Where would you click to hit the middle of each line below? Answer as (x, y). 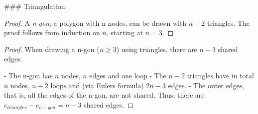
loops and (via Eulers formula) (97, 85)
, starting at (125, 32)
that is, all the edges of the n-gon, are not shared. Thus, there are (104, 95)
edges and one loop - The (128, 75)
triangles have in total (220, 75)
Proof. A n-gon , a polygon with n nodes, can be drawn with (95, 23)
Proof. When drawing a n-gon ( (52, 49)
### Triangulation (35, 6)
